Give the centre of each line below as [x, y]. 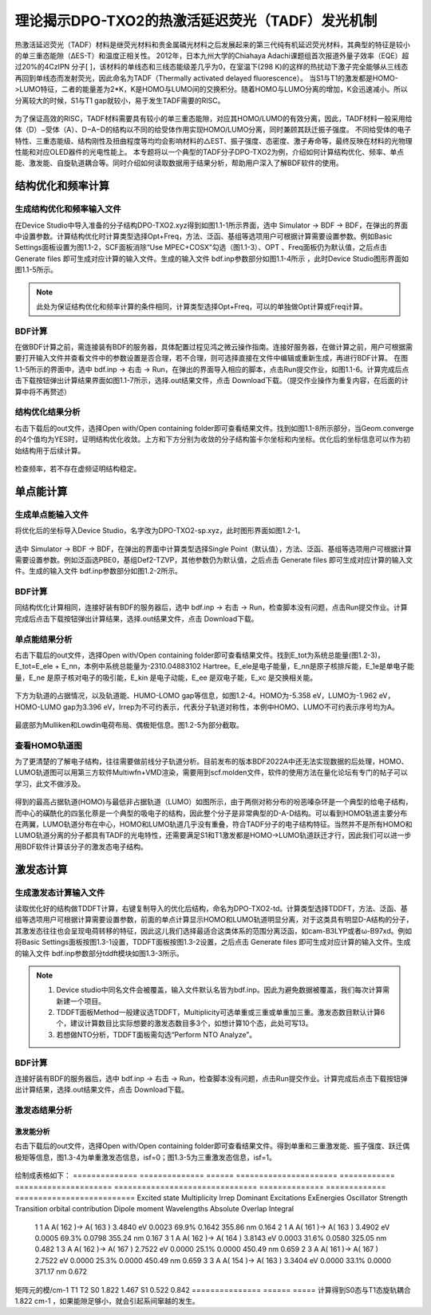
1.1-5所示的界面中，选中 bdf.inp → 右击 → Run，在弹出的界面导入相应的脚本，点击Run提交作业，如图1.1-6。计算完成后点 [212, 369]
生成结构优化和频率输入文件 [68, 209]
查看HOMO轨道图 [49, 745]
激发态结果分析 [43, 1111]
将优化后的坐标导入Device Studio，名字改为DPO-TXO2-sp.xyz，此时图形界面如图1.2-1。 [160, 531]
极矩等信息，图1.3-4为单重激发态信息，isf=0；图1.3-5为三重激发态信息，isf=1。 [146, 1157]
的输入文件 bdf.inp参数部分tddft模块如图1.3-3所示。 [99, 953]
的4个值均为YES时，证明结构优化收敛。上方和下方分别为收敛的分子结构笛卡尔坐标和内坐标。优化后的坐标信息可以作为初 [212, 440]
